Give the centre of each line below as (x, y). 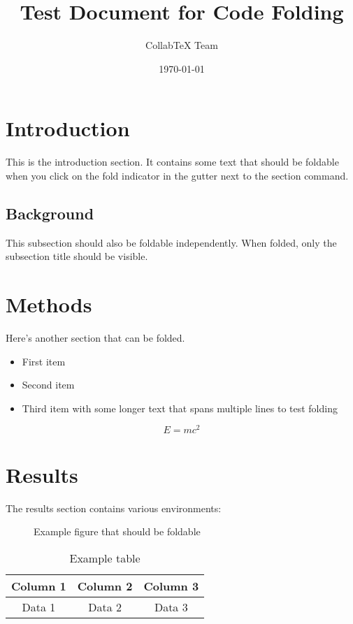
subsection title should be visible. (77, 256)
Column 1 (39, 586)
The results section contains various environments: (114, 508)
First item (44, 361)
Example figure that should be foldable (117, 531)
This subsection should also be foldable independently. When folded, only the (171, 242)
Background (50, 213)
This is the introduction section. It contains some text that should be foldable (172, 162)
